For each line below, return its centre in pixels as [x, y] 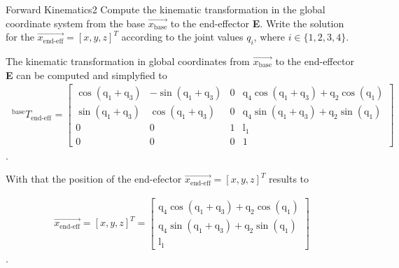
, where [269, 37]
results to [289, 179]
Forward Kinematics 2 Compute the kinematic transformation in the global [166, 9]
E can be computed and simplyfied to [86, 75]
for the [20, 37]
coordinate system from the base [76, 23]
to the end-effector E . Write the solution [257, 23]
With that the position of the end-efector [94, 179]
